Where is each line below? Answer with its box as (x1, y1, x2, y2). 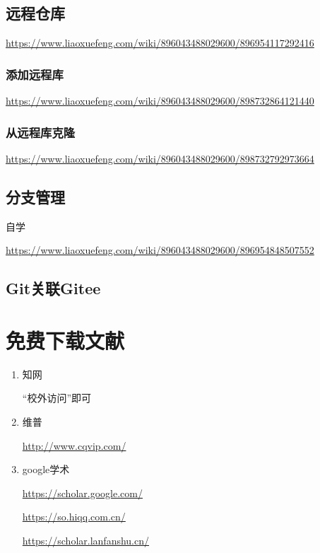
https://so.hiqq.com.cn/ (22, 509, 126, 524)
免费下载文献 (6, 325, 125, 354)
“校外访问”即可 (22, 390, 92, 405)
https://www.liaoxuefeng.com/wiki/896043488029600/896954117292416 (6, 35, 314, 50)
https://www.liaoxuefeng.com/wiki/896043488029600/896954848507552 (6, 243, 314, 257)
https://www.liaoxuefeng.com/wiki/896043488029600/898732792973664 (6, 151, 314, 165)
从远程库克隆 (6, 123, 76, 141)
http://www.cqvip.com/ (22, 438, 126, 453)
